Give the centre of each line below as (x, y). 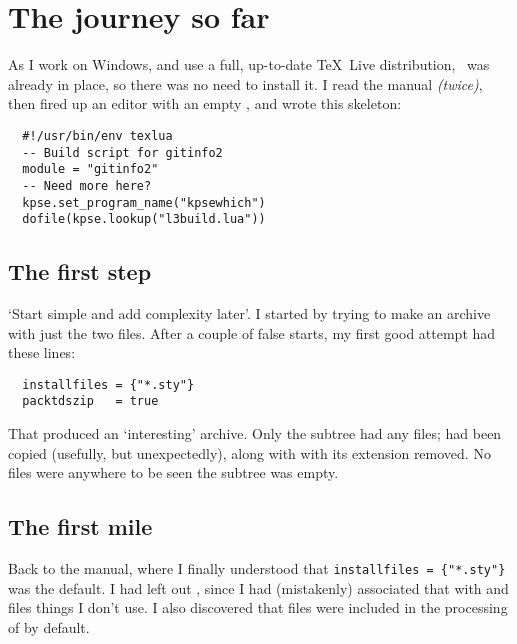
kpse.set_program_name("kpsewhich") (144, 202)
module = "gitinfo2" (90, 169)
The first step (80, 271)
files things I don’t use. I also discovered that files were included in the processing (258, 607)
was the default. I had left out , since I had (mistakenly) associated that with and (258, 587)
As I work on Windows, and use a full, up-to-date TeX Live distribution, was (249, 64)
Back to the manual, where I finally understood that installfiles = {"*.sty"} (257, 568)
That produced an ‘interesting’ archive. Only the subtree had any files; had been (255, 433)
